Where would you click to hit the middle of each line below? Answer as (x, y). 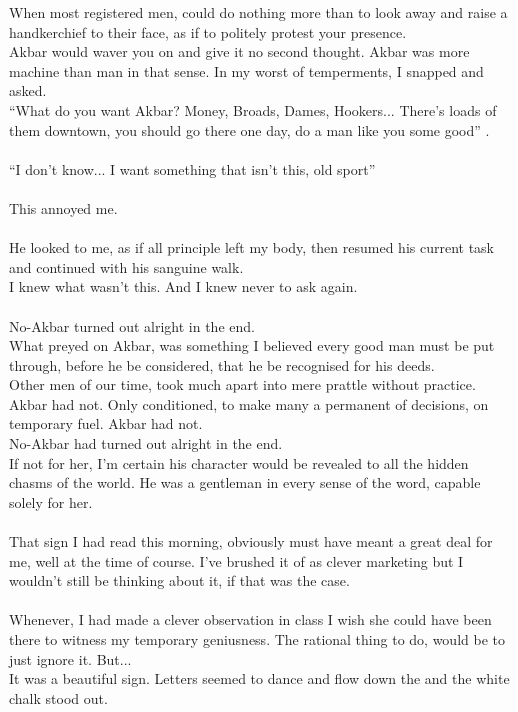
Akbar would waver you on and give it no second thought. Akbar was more (239, 51)
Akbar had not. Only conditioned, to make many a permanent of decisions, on (249, 403)
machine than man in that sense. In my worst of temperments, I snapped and (246, 70)
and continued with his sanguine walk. (126, 266)
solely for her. (51, 501)
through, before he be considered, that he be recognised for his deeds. (222, 364)
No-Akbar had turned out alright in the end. (146, 443)
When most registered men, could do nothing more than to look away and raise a (258, 12)
